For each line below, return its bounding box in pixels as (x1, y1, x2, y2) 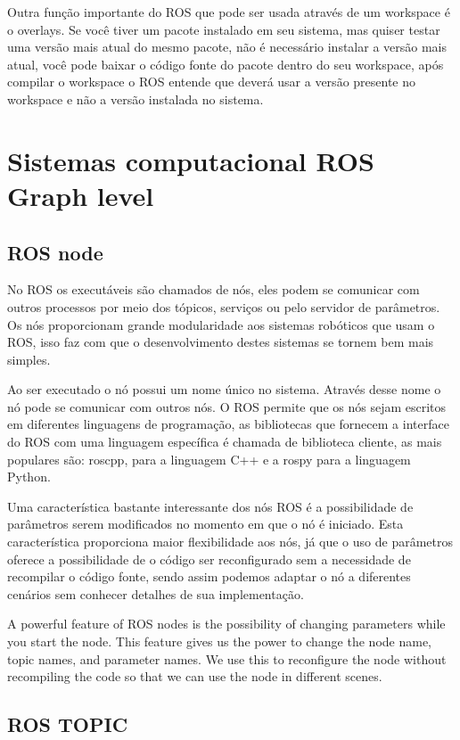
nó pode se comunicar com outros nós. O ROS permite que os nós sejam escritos (7, 397, 447, 415)
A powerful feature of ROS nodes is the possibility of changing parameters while (7, 614, 446, 633)
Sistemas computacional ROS (7, 142, 374, 178)
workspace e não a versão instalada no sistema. (7, 89, 264, 108)
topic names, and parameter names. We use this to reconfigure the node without (7, 649, 447, 668)
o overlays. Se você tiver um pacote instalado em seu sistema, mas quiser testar (7, 20, 440, 38)
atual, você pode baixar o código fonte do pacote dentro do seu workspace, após (7, 54, 444, 73)
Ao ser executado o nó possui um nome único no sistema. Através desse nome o (7, 380, 441, 399)
